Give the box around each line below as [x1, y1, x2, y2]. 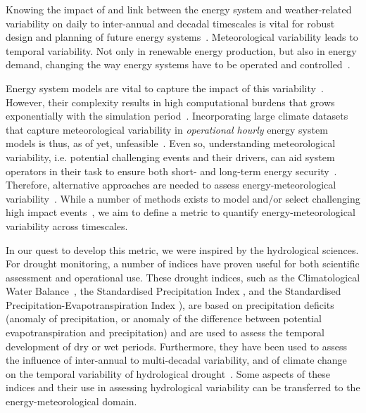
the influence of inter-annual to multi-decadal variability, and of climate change [6, 352, 347, 367]
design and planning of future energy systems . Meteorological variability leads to [6, 30, 358, 44]
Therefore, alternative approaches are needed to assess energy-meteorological [6, 177, 336, 192]
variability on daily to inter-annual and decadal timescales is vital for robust [6, 15, 335, 30]
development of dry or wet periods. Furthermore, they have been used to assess [6, 338, 348, 353]
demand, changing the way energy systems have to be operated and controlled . [6, 57, 351, 72]
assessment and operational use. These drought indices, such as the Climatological [6, 269, 360, 284]
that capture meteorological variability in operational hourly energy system [6, 122, 328, 136]
